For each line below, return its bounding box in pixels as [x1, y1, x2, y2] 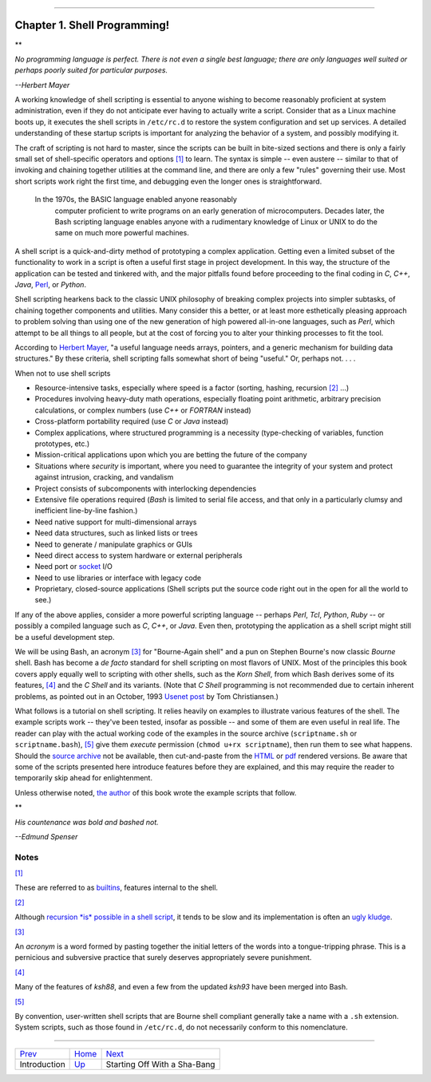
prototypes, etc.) [34, 439, 90, 448]
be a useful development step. [14, 632, 115, 642]
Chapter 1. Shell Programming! [14, 18, 170, 32]
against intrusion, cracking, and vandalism [34, 472, 174, 482]
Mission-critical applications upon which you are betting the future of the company [34, 450, 307, 460]
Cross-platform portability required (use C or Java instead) [34, 417, 229, 426]
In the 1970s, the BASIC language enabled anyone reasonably [34, 195, 237, 204]
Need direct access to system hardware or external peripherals [34, 551, 243, 560]
